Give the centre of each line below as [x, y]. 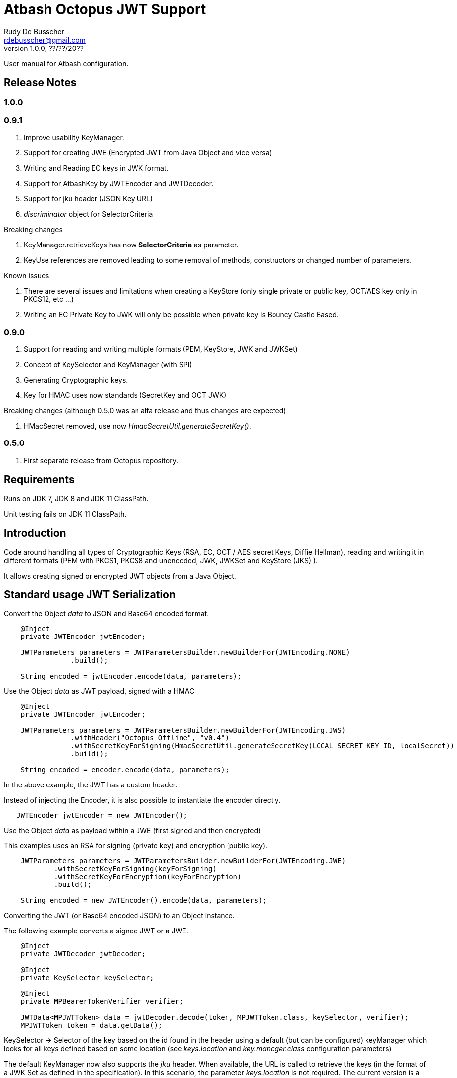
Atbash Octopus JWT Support [105, 9]
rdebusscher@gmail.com [45, 40]
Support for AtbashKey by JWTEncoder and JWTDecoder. [119, 184]
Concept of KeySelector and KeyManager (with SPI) [108, 365]
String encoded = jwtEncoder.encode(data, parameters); [131, 676]
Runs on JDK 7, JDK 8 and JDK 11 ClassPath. [76, 498]
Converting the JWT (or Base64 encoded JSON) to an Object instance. [119, 916]
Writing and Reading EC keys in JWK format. [96, 168]
